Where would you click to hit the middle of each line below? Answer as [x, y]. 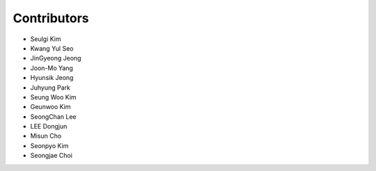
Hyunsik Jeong [52, 78]
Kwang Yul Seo [52, 48]
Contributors [51, 18]
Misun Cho [46, 136]
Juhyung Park [50, 88]
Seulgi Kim [46, 39]
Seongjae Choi [52, 156]
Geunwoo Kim [50, 107]
